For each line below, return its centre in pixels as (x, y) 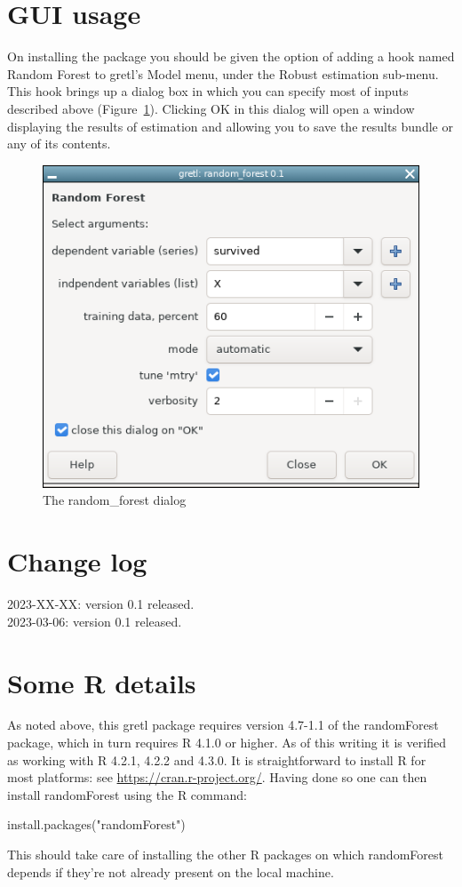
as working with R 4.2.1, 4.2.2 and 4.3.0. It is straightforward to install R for (217, 759)
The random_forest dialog (115, 500)
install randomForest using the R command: (127, 794)
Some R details (102, 682)
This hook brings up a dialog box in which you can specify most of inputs (208, 91)
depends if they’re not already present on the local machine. (171, 871)
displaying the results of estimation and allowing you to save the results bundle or (230, 126)
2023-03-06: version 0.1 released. (95, 621)
